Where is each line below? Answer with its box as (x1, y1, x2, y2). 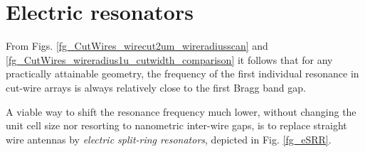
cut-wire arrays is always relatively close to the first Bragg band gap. (6, 80, 306, 94)
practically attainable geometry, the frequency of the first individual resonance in (6, 66, 359, 81)
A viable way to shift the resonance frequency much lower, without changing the (6, 104, 356, 119)
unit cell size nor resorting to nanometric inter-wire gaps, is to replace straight (6, 118, 347, 133)
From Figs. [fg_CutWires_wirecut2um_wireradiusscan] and (6, 38, 268, 53)
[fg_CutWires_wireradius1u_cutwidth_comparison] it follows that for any (6, 52, 333, 67)
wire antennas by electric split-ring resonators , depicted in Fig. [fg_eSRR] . (6, 131, 332, 146)
